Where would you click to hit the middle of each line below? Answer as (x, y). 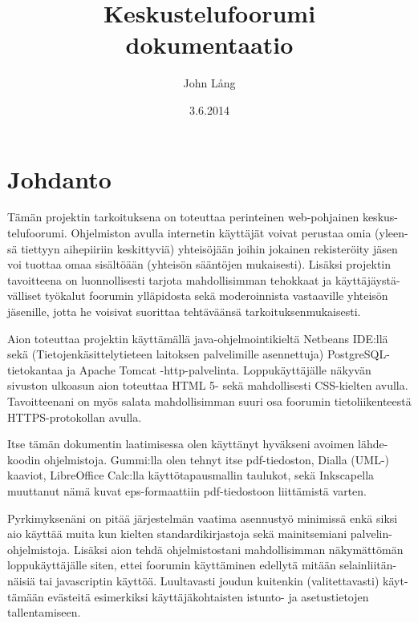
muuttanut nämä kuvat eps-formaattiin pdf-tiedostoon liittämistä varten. (187, 490)
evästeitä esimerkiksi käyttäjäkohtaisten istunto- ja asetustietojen (208, 596)
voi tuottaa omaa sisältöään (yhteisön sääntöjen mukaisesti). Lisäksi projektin (199, 264)
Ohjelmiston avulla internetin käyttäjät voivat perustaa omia (221, 233)
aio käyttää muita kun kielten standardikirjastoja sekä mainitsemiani (177, 534)
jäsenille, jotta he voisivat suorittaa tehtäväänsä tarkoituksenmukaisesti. (184, 311)
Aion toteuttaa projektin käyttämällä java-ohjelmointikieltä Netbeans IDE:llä (198, 338)
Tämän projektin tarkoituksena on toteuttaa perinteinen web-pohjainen (183, 217)
